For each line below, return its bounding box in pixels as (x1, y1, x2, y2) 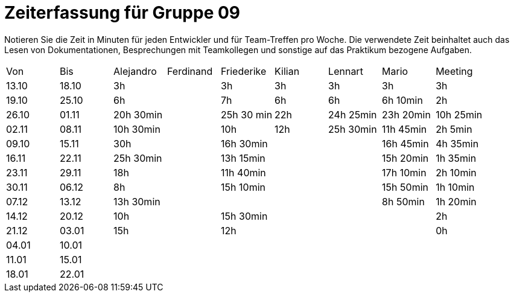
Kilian (274, 65, 300, 77)
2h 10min (436, 166, 477, 179)
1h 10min (436, 180, 475, 193)
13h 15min (221, 152, 265, 164)
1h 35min (436, 152, 477, 164)
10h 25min (436, 108, 483, 121)
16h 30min (221, 137, 268, 150)
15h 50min (382, 180, 428, 193)
